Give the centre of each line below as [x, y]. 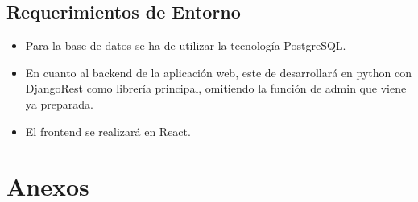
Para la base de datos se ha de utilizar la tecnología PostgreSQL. [186, 45]
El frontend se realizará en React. [108, 131]
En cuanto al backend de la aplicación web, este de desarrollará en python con [218, 72]
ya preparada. [59, 103]
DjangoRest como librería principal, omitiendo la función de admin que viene [216, 88]
